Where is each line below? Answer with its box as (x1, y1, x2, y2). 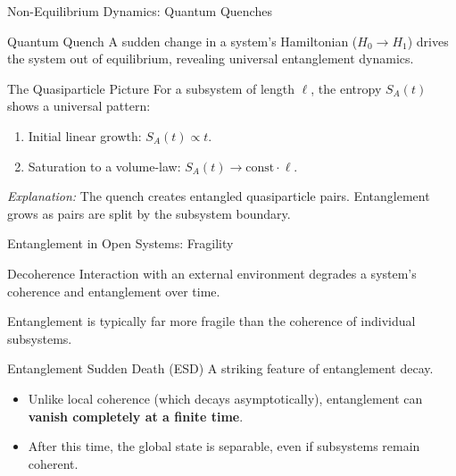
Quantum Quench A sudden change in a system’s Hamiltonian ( (7, 31, 358, 50)
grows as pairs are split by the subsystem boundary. (7, 204, 291, 222)
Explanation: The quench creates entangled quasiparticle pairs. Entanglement (7, 187, 430, 205)
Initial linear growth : (28, 126, 142, 145)
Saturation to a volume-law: (28, 156, 181, 175)
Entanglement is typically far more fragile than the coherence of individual (7, 312, 416, 330)
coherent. (28, 454, 79, 472)
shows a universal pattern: (7, 96, 151, 115)
